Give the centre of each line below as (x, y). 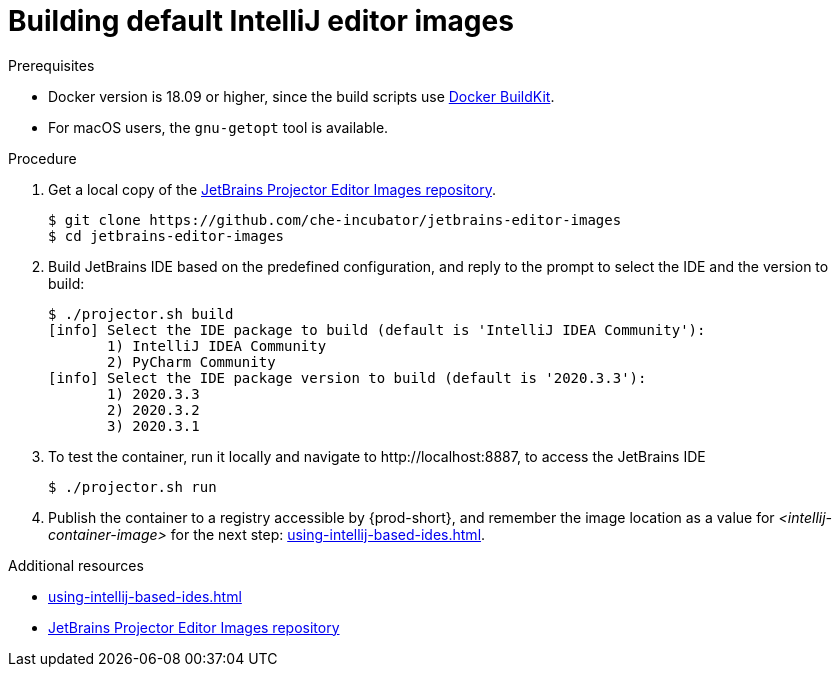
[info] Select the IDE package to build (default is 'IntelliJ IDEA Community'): (377, 329)
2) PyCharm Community (191, 361)
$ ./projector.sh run (132, 486)
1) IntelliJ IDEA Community (217, 345)
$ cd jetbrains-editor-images (166, 235)
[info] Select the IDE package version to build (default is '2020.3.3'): (347, 377)
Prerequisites (51, 65)
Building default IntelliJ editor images (261, 21)
